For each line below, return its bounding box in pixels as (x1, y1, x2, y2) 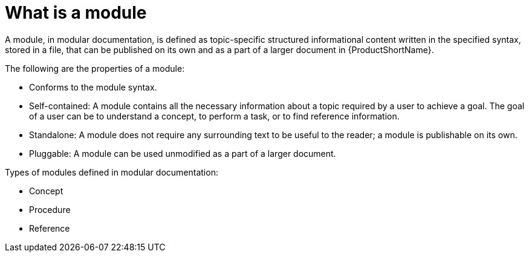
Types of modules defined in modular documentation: (5, 167, 218, 177)
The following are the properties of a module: (5, 63, 185, 74)
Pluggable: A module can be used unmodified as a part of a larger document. (29, 148, 336, 159)
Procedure (29, 204, 71, 215)
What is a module (5, 2, 147, 23)
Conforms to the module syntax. (29, 81, 157, 92)
